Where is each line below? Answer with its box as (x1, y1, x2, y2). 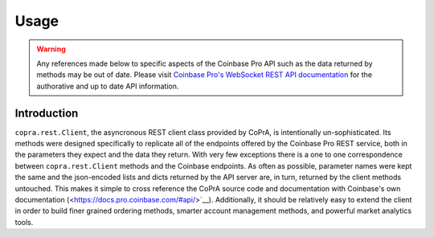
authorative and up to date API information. (36, 81, 179, 91)
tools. (14, 217, 34, 227)
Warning (36, 44, 66, 54)
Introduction (14, 106, 79, 120)
